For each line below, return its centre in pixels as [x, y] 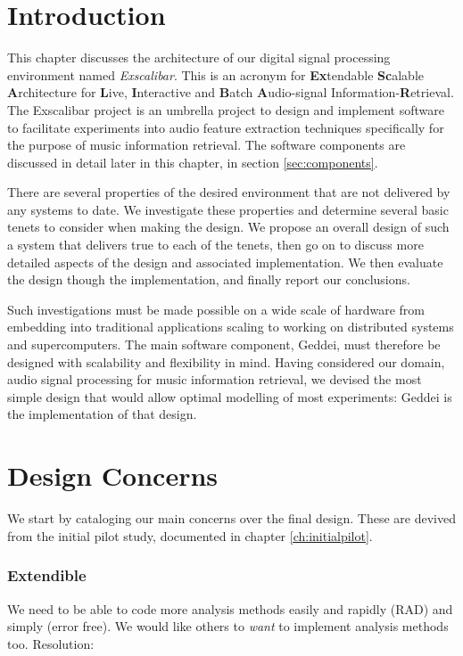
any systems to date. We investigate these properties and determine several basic [228, 209]
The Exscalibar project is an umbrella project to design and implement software [226, 109]
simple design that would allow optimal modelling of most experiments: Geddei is [230, 396]
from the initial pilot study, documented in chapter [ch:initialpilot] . [190, 535]
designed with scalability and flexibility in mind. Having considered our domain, [226, 361]
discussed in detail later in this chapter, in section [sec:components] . [193, 162]
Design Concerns [113, 476]
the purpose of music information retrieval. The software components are [207, 145]
